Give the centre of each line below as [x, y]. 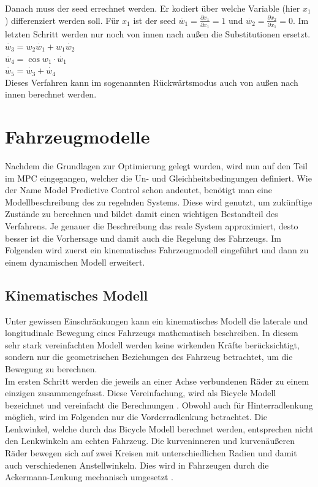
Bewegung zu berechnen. [51, 368]
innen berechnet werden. [51, 94]
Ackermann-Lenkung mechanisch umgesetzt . [89, 477]
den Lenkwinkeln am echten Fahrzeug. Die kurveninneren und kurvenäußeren [150, 441]
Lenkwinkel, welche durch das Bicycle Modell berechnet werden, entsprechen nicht [159, 428]
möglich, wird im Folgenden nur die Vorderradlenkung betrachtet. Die [136, 417]
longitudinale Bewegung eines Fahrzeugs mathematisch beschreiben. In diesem [152, 333]
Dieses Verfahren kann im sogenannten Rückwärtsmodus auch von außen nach [152, 82]
